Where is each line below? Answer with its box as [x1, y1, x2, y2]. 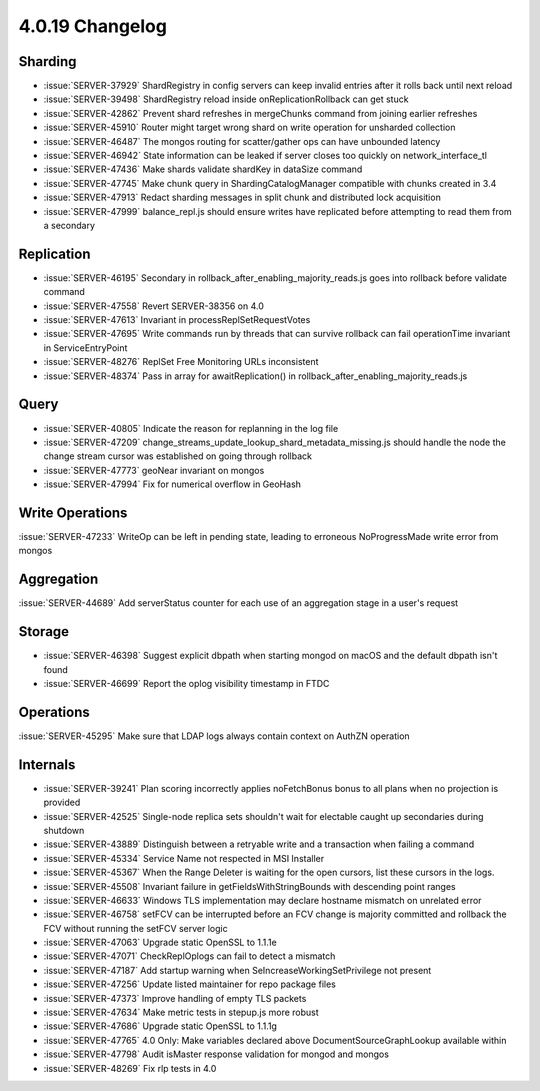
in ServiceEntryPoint [43, 341, 128, 354]
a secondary [43, 219, 95, 231]
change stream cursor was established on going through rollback [43, 450, 313, 462]
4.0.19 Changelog [18, 15, 167, 37]
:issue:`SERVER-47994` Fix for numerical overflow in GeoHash [43, 478, 302, 490]
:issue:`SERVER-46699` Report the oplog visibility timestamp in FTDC [43, 677, 330, 689]
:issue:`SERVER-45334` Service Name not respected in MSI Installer [43, 852, 325, 864]
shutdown [43, 824, 85, 836]
